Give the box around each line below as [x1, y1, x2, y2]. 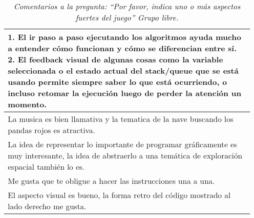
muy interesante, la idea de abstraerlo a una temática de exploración [8, 150, 242, 161]
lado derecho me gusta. [8, 200, 86, 212]
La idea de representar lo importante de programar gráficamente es [8, 139, 237, 150]
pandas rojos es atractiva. [8, 124, 95, 136]
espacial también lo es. [8, 161, 85, 172]
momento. [8, 99, 47, 110]
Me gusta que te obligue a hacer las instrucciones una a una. [8, 175, 215, 186]
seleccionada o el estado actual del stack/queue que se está [8, 65, 239, 76]
